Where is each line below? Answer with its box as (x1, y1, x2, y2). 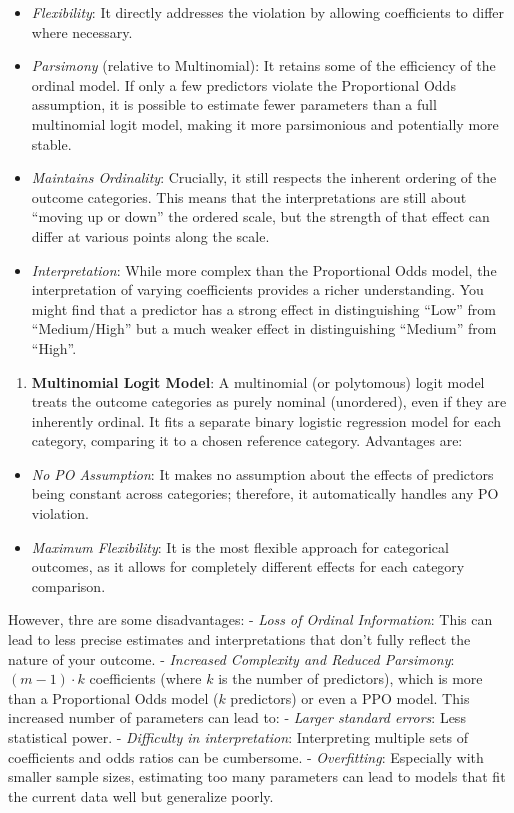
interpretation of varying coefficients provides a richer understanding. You (31, 279, 484, 300)
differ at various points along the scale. (31, 225, 270, 246)
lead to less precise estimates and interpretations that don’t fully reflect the (8, 629, 471, 650)
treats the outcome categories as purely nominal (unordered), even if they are (31, 391, 507, 412)
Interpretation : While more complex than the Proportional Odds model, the (31, 259, 497, 280)
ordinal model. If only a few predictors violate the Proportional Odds (31, 74, 456, 95)
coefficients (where (89, 668, 202, 689)
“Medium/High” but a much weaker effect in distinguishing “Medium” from (31, 318, 497, 339)
